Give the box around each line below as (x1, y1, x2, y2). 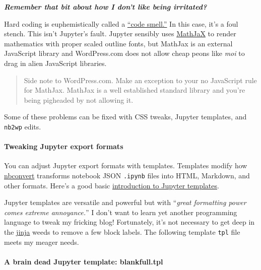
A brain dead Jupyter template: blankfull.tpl (4, 256, 163, 266)
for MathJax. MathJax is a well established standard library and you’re (24, 85, 245, 95)
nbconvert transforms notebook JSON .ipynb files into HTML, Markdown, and (4, 170, 250, 180)
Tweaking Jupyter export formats (4, 141, 123, 152)
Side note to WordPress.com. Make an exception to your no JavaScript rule (24, 75, 257, 85)
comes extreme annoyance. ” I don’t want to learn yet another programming (4, 207, 237, 217)
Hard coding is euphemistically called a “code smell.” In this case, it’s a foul (4, 18, 238, 29)
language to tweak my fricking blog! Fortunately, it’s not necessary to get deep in (4, 217, 255, 227)
